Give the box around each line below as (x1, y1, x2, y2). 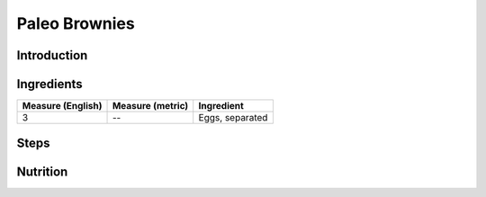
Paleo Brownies (16, 13, 135, 33)
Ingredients (16, 76, 83, 92)
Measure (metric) (112, 100, 189, 112)
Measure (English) (22, 100, 103, 112)
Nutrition (16, 164, 68, 179)
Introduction (16, 48, 88, 63)
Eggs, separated (198, 112, 268, 124)
